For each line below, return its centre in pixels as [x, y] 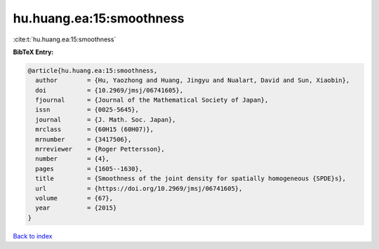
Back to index [33, 236]
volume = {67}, [74, 198]
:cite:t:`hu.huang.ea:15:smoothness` [65, 39]
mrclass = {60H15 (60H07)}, [95, 129]
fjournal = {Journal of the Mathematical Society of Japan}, [152, 100]
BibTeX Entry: [33, 52]
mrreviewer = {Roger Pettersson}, [100, 149]
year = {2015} [76, 208]
